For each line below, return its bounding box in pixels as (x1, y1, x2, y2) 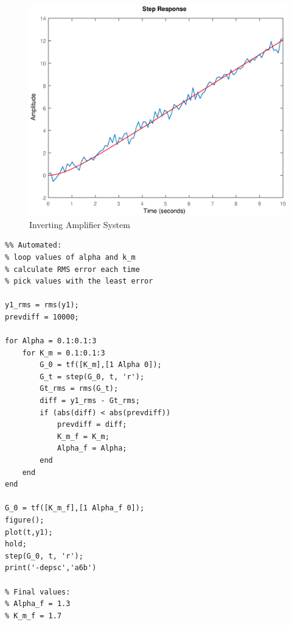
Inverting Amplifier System (29, 218, 130, 230)
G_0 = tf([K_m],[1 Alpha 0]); (40, 360, 162, 370)
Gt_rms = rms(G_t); (40, 384, 119, 393)
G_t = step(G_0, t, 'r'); (40, 372, 145, 381)
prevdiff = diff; (57, 420, 127, 429)
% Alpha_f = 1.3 (5, 599, 71, 609)
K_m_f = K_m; (57, 432, 109, 441)
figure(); (5, 516, 44, 524)
